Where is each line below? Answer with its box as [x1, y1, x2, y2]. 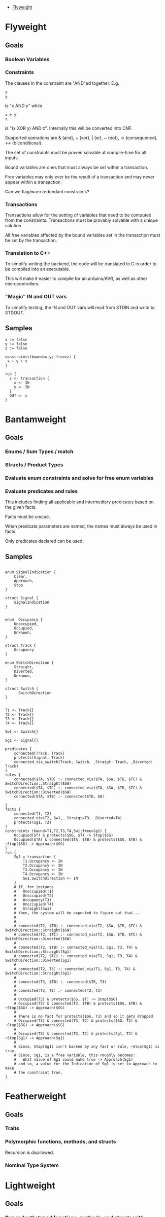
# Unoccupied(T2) [14, 893, 54, 898]
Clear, [14, 574, 28, 579]
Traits [5, 1125, 20, 1132]
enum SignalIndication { [5, 569, 56, 575]
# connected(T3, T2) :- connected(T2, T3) [14, 988, 102, 993]
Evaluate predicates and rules [5, 487, 78, 494]
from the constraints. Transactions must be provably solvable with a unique [5, 217, 158, 223]
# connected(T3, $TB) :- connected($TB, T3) [14, 979, 107, 984]
